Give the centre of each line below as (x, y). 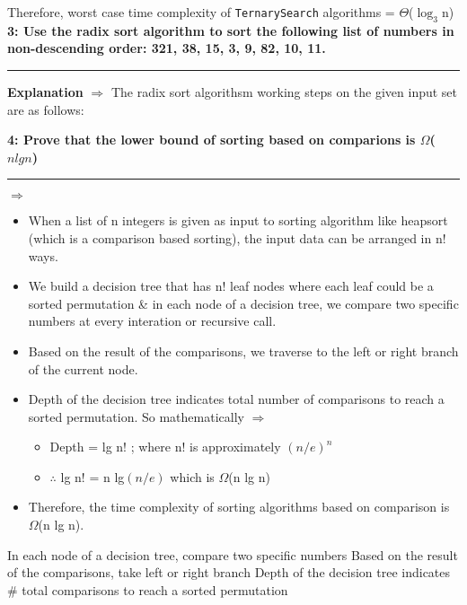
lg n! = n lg (93, 476)
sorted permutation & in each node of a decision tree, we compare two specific (243, 303)
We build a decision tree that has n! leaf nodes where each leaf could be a (231, 286)
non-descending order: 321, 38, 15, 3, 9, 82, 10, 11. (167, 48)
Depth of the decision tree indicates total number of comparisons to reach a (236, 399)
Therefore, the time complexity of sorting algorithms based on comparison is (239, 507)
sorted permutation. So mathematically (136, 416)
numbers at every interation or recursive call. (152, 321)
